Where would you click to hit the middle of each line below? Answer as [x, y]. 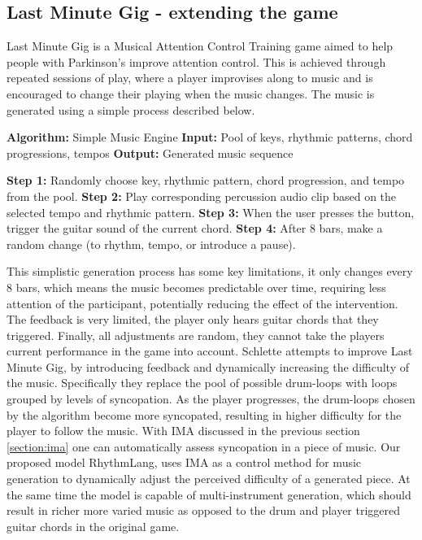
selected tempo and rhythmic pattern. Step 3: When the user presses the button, [211, 212]
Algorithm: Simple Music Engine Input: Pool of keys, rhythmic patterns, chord [210, 137]
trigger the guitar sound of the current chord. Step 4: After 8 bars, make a [195, 228]
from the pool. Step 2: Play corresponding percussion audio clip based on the [202, 196]
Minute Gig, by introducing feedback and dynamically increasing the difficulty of [208, 366]
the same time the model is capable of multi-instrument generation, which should [209, 494]
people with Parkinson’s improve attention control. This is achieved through [196, 61]
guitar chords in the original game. [93, 526]
